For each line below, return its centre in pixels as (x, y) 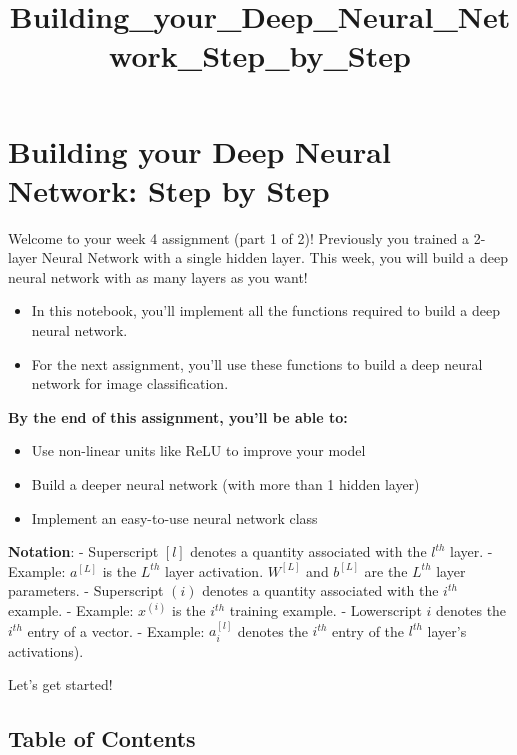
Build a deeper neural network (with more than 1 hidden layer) (225, 484)
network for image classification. (130, 383)
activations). (46, 650)
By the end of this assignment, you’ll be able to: (178, 416)
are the (386, 570)
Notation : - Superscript (83, 551)
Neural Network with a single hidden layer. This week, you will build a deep (275, 257)
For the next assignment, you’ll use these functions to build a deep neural (257, 363)
